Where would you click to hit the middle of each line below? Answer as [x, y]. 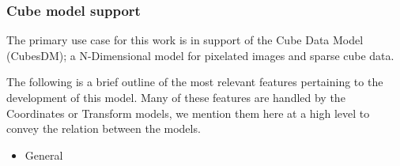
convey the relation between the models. [104, 128]
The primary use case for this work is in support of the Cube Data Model [185, 40]
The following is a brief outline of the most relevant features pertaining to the [195, 82]
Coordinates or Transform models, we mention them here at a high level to [188, 113]
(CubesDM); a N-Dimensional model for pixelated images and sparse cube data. [200, 55]
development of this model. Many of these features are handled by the [176, 97]
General [44, 155]
